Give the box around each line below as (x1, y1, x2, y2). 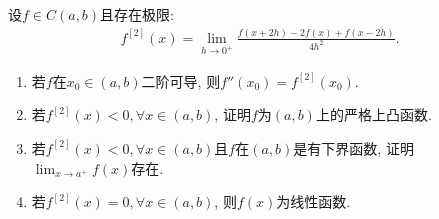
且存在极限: (100, 4, 175, 24)
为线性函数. (276, 191, 351, 212)
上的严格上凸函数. (315, 104, 432, 125)
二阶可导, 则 (141, 70, 221, 91)
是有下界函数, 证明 (293, 137, 414, 158)
